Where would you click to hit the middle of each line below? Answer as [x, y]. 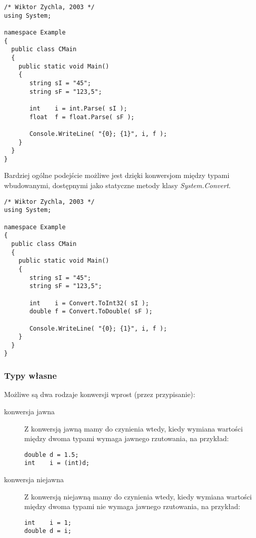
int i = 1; [48, 523]
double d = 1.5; [52, 455]
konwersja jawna [30, 411]
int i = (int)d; [57, 463]
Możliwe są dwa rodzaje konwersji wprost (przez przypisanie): [100, 394]
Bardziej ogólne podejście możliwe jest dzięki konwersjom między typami [117, 175]
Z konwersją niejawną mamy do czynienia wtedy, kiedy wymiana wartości [138, 496]
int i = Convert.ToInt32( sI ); [89, 303]
